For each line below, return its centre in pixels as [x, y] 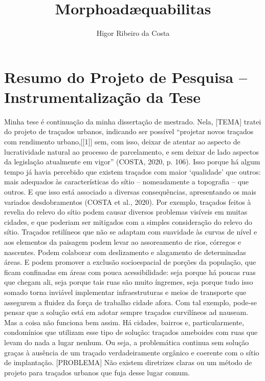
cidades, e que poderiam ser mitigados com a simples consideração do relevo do [128, 221]
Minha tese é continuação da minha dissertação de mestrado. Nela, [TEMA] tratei [133, 121]
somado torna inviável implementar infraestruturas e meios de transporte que [125, 292]
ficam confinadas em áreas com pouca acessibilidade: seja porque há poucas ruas [130, 272]
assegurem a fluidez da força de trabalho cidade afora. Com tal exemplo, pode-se [130, 302]
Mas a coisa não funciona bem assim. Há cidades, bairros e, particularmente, [124, 322]
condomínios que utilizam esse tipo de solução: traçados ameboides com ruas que [131, 332]
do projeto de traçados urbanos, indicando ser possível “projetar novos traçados [129, 131]
